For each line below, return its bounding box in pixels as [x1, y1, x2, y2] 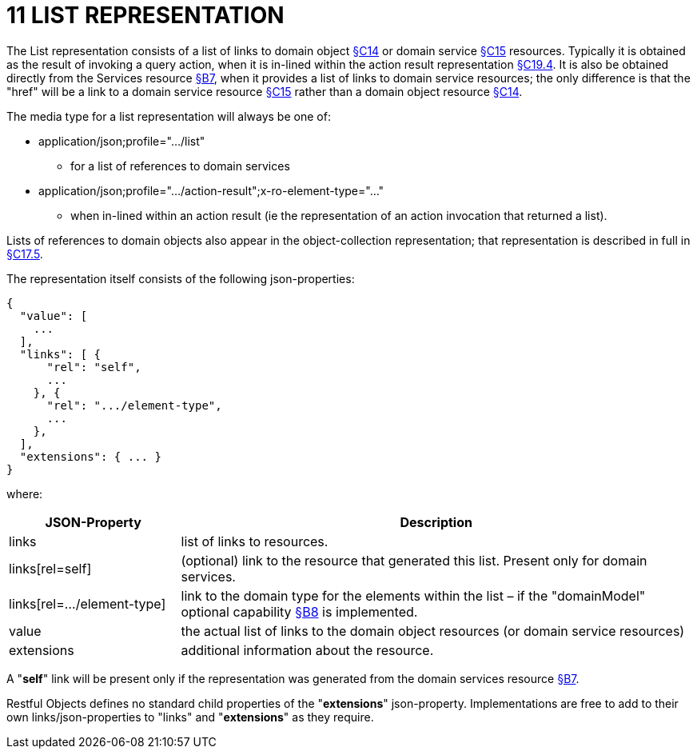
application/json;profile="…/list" [38, 134, 205, 148]
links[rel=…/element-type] [9, 595, 166, 612]
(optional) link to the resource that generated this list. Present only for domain [181, 552, 647, 569]
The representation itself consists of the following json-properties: [6, 271, 355, 286]
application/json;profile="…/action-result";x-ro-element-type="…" [38, 183, 384, 198]
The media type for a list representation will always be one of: [6, 109, 331, 123]
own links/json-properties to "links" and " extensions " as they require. [6, 709, 374, 724]
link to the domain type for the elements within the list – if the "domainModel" [181, 587, 646, 604]
